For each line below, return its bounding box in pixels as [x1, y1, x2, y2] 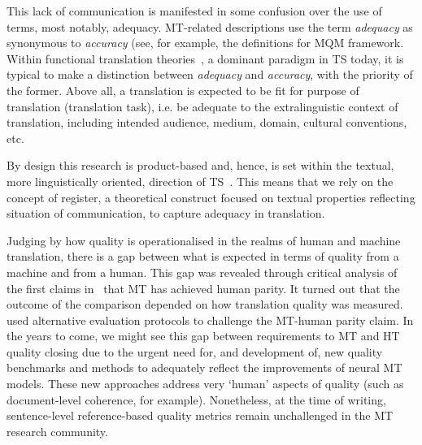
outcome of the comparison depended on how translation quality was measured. [7, 296, 403, 313]
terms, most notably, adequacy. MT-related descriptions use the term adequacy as [7, 18, 413, 35]
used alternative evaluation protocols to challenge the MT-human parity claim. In [7, 311, 414, 328]
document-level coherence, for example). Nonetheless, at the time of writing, [7, 391, 386, 408]
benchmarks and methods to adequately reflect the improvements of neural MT [7, 359, 402, 376]
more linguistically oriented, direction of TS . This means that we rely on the [7, 172, 394, 189]
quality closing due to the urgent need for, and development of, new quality [7, 343, 383, 360]
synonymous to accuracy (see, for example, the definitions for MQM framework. [7, 34, 404, 51]
